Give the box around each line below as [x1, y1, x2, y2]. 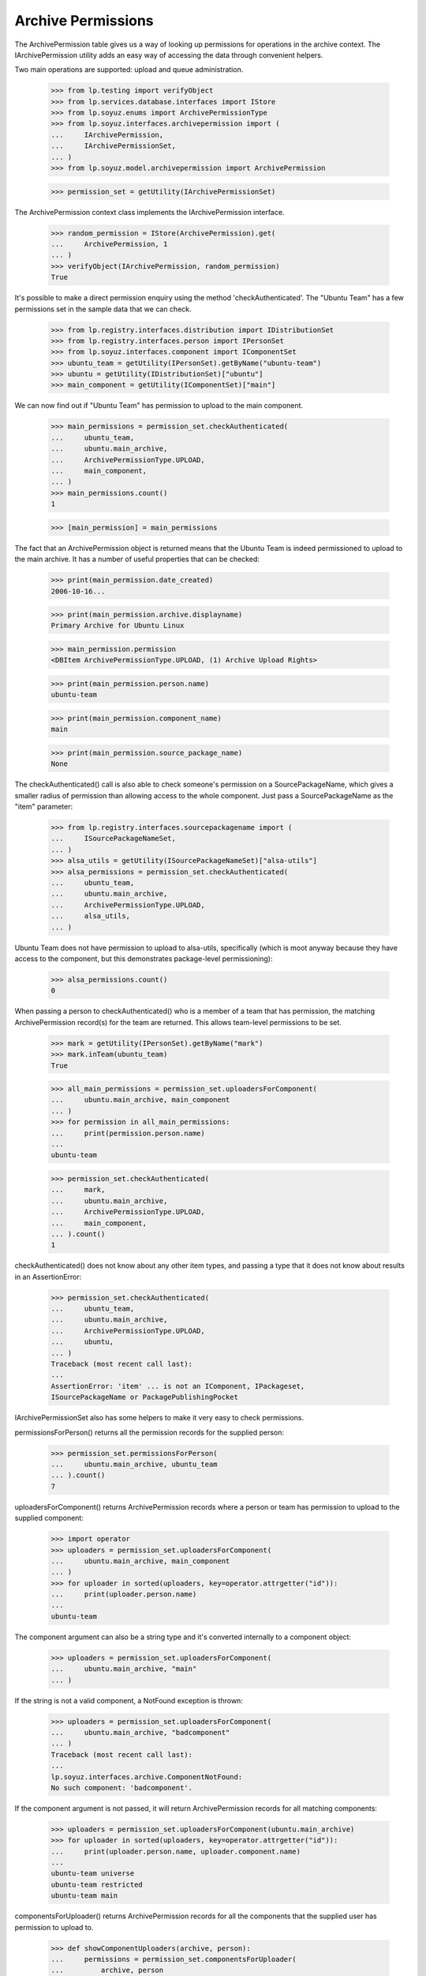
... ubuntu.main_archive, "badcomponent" [50, 1728, 230, 1737]
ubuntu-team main [50, 1891, 118, 1900]
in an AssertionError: [14, 1272, 82, 1281]
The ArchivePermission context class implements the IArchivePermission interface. [14, 207, 285, 217]
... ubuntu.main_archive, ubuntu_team [50, 1459, 218, 1469]
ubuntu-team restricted [50, 1880, 144, 1889]
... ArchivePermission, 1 [50, 239, 168, 248]
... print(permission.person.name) [50, 1129, 205, 1137]
